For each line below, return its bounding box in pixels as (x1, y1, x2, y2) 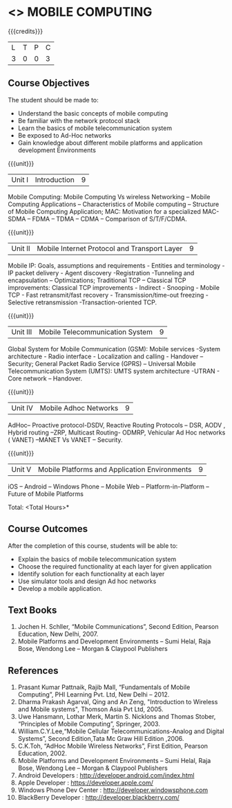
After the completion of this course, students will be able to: (8, 541, 178, 550)
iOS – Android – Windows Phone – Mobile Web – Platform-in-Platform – (8, 482, 209, 490)
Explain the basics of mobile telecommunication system (17, 555, 177, 563)
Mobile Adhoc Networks (39, 403, 119, 412)
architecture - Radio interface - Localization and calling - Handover (8, 352, 199, 360)
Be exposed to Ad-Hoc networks (17, 131, 112, 139)
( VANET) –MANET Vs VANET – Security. (8, 435, 123, 443)
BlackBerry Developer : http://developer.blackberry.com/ (17, 793, 180, 802)
